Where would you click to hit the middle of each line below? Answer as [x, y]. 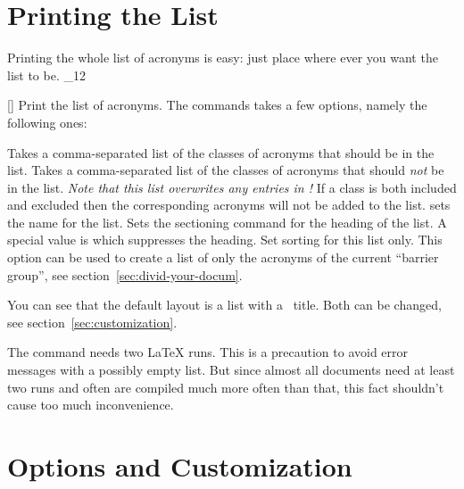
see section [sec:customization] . [92, 322]
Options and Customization [180, 466]
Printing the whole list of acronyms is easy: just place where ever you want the [223, 58]
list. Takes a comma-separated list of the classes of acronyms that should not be [226, 170]
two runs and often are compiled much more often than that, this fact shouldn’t [226, 387]
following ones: [47, 122]
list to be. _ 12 [46, 75]
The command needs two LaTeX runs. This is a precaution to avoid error [208, 352]
